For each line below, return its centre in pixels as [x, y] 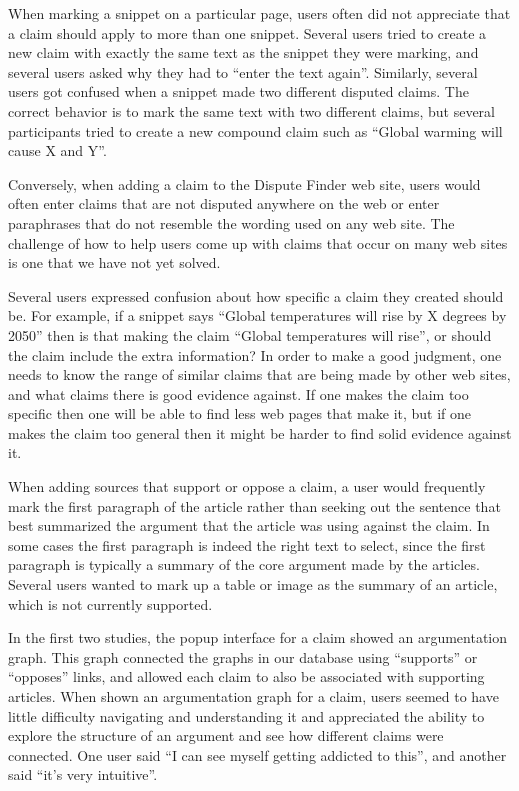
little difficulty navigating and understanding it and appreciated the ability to [246, 715]
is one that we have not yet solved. [114, 262]
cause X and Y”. [57, 150]
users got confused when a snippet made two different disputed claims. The [238, 91]
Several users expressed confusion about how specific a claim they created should [256, 295]
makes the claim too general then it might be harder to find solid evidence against [260, 432]
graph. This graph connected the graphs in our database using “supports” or [243, 656]
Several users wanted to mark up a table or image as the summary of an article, [253, 584]
